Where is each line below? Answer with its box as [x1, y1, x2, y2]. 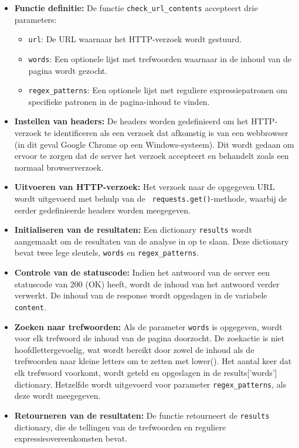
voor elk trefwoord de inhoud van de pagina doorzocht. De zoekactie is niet [14, 332, 285, 344]
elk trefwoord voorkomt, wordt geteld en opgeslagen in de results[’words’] [14, 366, 277, 378]
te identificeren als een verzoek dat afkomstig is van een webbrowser [44, 127, 288, 138]
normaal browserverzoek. [14, 161, 104, 173]
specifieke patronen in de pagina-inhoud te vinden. [28, 95, 210, 107]
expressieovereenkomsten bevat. [14, 432, 128, 444]
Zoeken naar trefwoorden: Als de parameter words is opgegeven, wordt [14, 320, 283, 332]
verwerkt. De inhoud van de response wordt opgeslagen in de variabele [14, 289, 267, 301]
